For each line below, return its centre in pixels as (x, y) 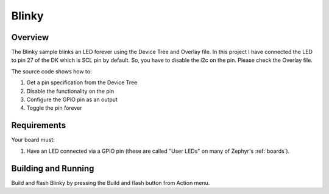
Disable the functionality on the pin (70, 91)
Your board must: (33, 140)
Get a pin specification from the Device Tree (82, 82)
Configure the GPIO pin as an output (72, 99)
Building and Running (53, 168)
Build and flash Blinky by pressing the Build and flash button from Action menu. (111, 182)
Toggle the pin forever (54, 108)
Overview (30, 37)
